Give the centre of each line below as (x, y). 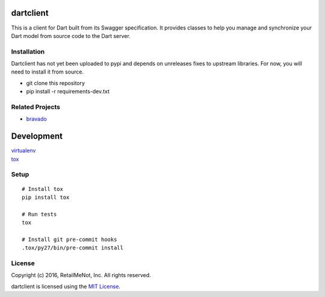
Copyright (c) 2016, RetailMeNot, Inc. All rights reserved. (81, 275)
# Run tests (39, 214)
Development (37, 136)
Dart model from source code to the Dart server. (71, 36)
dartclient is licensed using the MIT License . (66, 286)
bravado (37, 119)
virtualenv (23, 151)
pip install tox (46, 197)
